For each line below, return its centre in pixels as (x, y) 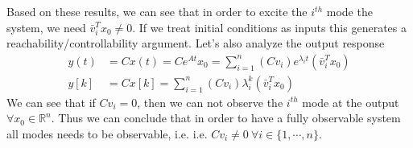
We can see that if (51, 102)
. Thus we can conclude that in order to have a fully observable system (226, 118)
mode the (349, 11)
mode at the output (351, 102)
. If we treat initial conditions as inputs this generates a (269, 27)
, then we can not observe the (210, 102)
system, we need (46, 27)
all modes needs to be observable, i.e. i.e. (107, 134)
